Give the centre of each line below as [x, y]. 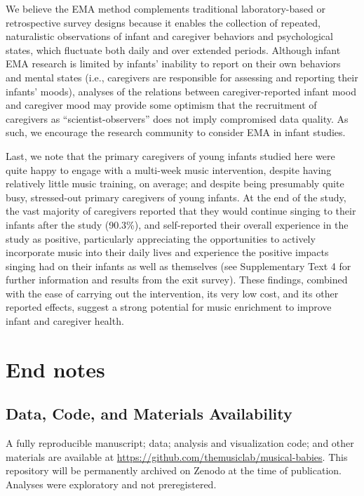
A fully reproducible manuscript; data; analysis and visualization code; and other [180, 443]
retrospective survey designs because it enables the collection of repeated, [163, 22]
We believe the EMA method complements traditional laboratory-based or [166, 8]
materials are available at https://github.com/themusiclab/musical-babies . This [177, 456]
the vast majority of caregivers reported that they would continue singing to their [181, 211]
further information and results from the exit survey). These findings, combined [177, 280]
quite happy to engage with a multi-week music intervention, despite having [169, 169]
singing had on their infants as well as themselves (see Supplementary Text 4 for [178, 266]
